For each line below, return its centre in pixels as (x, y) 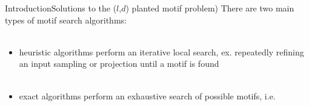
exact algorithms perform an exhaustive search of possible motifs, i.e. (147, 95)
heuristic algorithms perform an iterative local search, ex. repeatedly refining (161, 51)
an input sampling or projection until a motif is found (119, 64)
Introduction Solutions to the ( (61, 8)
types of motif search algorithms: (66, 20)
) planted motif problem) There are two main (210, 8)
